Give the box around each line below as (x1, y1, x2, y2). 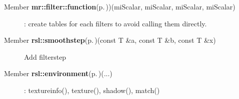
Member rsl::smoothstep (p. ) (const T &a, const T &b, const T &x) (4, 35, 216, 45)
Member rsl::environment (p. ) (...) (4, 68, 112, 79)
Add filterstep (24, 51, 66, 62)
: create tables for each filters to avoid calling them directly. (24, 18, 207, 28)
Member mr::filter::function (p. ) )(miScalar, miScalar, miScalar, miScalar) (4, 1, 235, 11)
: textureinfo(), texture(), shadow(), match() (24, 85, 160, 95)
